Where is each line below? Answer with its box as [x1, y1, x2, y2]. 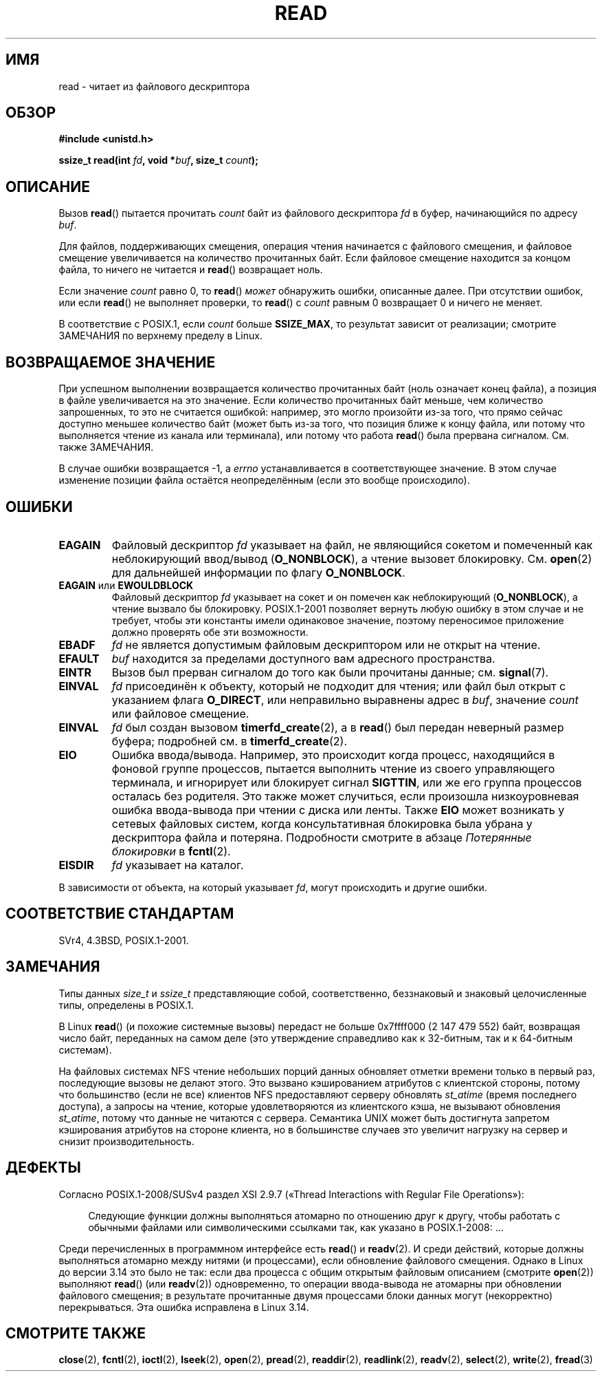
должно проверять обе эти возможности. [111, 626, 309, 638]
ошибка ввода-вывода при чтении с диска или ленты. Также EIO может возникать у [111, 802, 565, 817]
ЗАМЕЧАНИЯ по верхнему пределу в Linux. [58, 330, 263, 342]
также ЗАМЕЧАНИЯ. [58, 441, 154, 453]
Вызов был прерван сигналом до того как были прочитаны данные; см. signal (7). [111, 665, 549, 679]
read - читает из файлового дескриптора [58, 80, 250, 92]
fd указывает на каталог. [111, 857, 244, 872]
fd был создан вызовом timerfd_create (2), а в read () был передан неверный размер [111, 720, 564, 734]
